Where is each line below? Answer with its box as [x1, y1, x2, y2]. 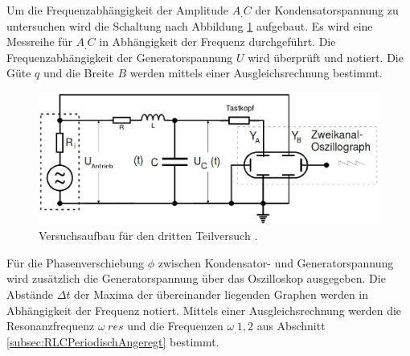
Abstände [6, 286, 54, 302]
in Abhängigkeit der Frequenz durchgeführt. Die [99, 33, 336, 50]
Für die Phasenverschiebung [6, 254, 145, 271]
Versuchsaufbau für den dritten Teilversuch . [39, 227, 258, 244]
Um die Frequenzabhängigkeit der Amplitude [6, 2, 229, 18]
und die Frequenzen [127, 317, 223, 334]
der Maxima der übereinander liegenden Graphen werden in [74, 286, 369, 302]
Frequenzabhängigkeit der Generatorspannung [6, 48, 233, 65]
